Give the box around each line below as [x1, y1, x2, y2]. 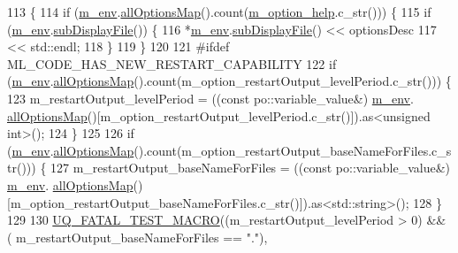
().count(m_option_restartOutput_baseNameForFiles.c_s [134, 141, 452, 159]
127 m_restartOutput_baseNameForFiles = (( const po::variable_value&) [50, 158, 451, 177]
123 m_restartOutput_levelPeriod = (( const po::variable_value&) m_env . [7, 88, 414, 107]
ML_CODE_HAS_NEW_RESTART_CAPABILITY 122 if [7, 54, 337, 73]
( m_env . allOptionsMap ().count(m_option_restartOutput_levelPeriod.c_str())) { [7, 72, 452, 90]
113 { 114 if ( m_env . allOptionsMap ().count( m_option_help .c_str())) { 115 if [7, 3, 431, 20]
